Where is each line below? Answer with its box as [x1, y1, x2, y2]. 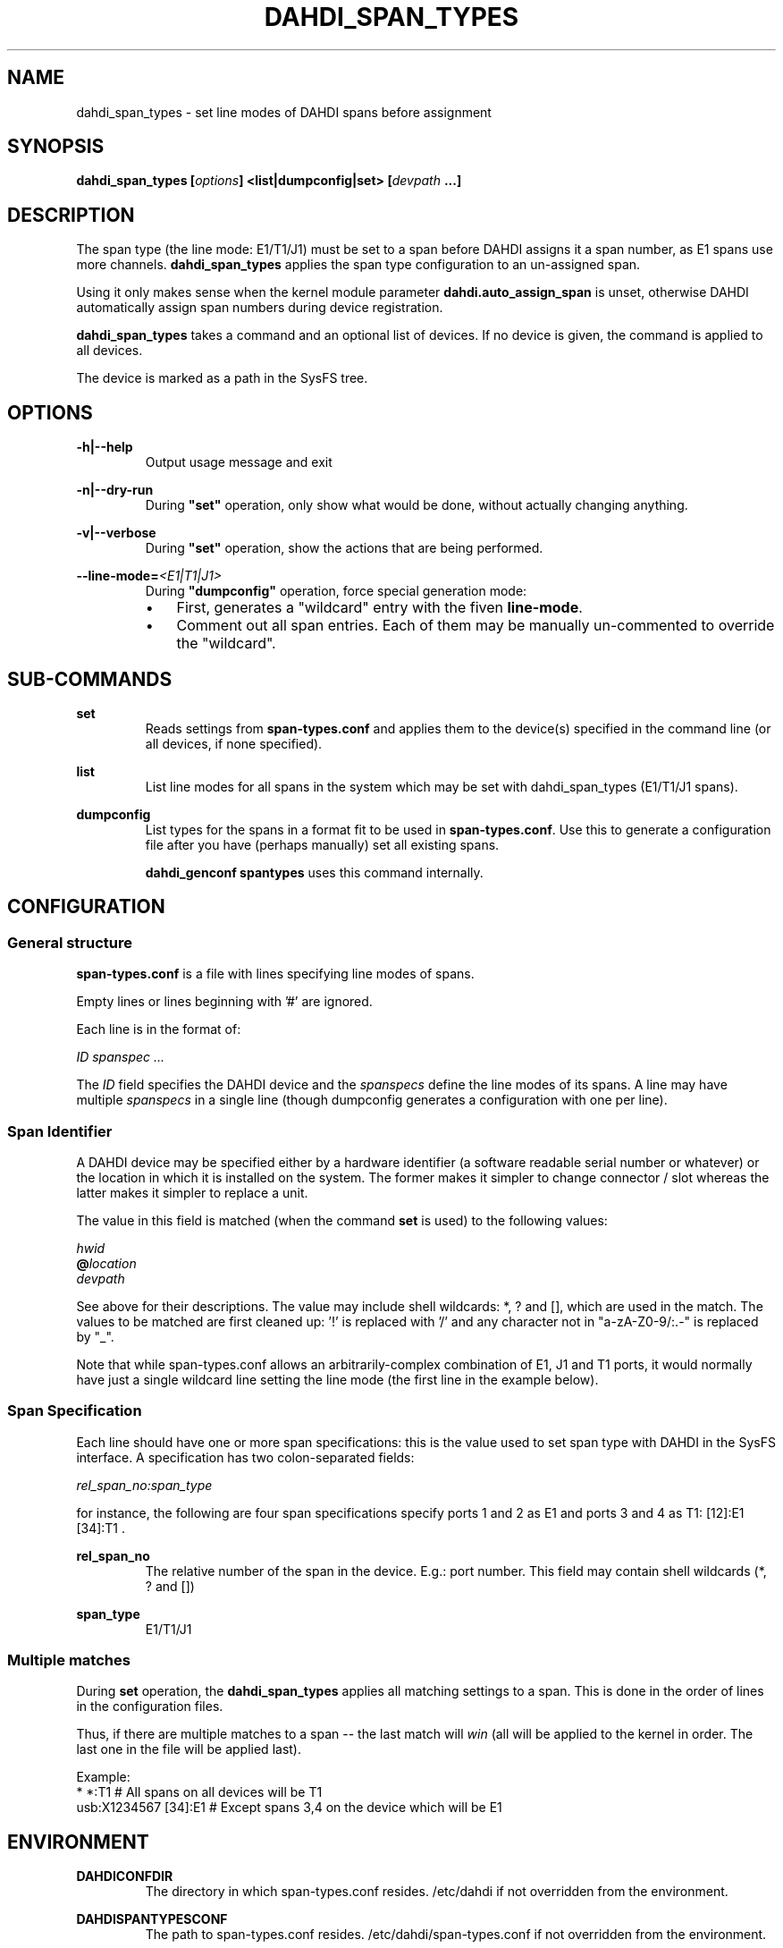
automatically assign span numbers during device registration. [76, 300, 443, 316]
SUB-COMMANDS [7, 667, 173, 690]
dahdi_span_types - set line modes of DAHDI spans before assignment [76, 104, 492, 120]
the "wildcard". [176, 634, 276, 653]
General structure [7, 933, 133, 952]
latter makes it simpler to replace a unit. [76, 1184, 308, 1200]
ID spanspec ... [76, 1049, 165, 1065]
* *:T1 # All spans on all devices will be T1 [76, 1784, 323, 1800]
